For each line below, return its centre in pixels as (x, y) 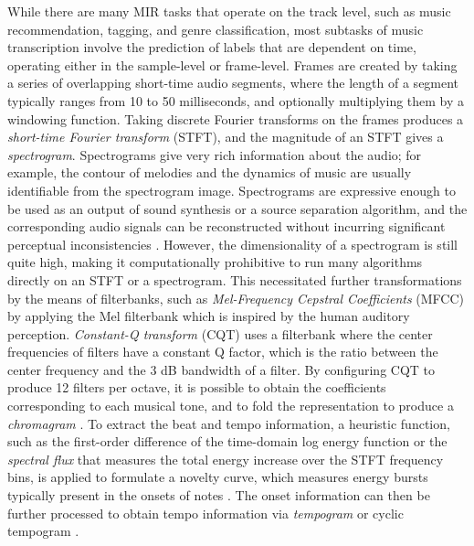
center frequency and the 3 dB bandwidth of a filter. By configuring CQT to (221, 369)
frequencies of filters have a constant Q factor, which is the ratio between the (223, 352)
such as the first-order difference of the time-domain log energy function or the (227, 441)
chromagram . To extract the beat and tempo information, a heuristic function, (229, 423)
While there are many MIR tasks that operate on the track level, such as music (229, 11)
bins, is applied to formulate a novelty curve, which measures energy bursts (218, 477)
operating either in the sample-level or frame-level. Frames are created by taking (232, 64)
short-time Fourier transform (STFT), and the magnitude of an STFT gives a (226, 137)
